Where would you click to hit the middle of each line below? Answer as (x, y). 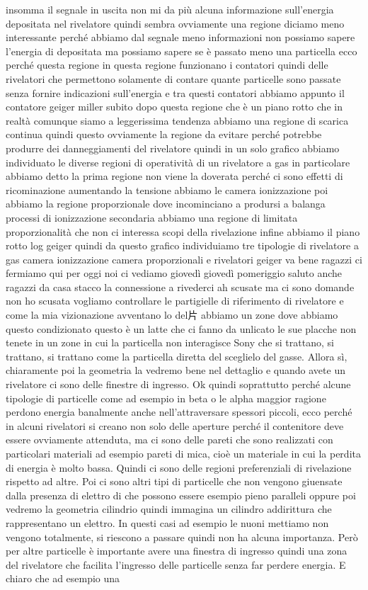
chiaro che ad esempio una (63, 578)
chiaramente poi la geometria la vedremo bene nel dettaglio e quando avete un (176, 370)
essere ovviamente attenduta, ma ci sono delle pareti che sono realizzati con (169, 439)
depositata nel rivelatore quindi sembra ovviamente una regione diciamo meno (175, 23)
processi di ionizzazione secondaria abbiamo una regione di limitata (152, 217)
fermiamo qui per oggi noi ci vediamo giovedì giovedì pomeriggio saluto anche (174, 273)
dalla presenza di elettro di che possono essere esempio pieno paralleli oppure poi (181, 495)
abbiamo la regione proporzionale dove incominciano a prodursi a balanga (166, 204)
